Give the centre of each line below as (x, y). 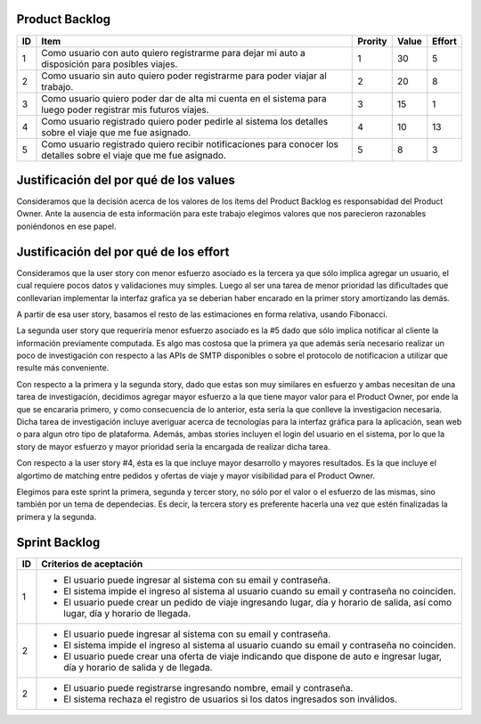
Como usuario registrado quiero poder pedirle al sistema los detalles (185, 121)
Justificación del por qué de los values (126, 179)
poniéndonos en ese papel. (66, 226)
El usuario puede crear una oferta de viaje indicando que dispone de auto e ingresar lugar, (253, 656)
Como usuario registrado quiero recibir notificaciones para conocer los (190, 144)
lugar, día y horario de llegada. (127, 613)
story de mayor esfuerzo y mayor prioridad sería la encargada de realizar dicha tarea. (173, 446)
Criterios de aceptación (92, 564)
